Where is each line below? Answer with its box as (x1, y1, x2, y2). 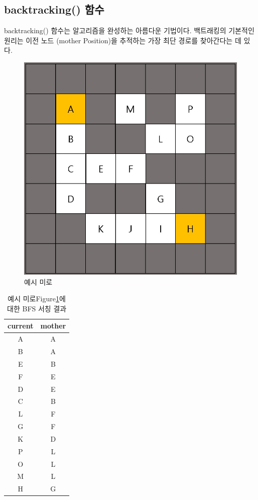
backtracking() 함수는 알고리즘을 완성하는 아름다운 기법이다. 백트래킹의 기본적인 (4, 25, 254, 36)
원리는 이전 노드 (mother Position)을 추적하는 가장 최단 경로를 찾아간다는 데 (4, 35, 241, 45)
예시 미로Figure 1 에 (8, 293, 66, 304)
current (8, 320, 34, 331)
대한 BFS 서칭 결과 (7, 303, 67, 313)
